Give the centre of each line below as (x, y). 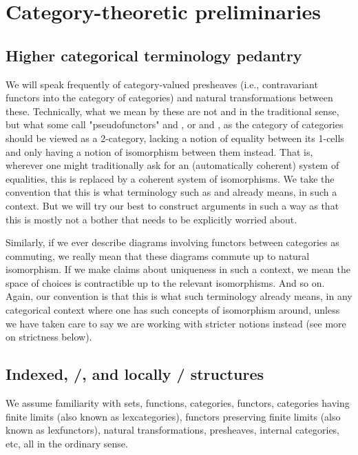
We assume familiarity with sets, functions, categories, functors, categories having (178, 403)
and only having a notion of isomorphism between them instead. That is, (159, 151)
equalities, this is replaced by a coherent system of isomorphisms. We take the (170, 178)
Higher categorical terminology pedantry (154, 55)
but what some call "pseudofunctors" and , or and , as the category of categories (175, 124)
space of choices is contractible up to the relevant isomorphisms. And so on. (165, 282)
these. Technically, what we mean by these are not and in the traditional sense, (172, 111)
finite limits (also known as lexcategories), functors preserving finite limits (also (173, 416)
